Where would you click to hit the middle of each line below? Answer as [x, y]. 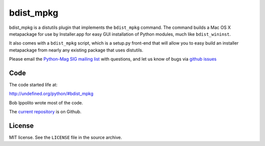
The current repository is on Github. [45, 112]
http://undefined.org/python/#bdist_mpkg [51, 94]
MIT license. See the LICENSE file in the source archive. [66, 138]
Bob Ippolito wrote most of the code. [46, 102]
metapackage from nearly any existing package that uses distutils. [76, 50]
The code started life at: [33, 85]
